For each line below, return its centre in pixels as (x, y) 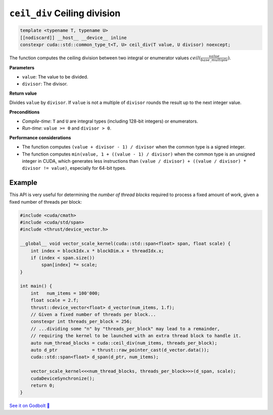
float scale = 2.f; (55, 300)
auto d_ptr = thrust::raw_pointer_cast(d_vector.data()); (120, 350)
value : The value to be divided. (55, 77)
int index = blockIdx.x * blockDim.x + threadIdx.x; (97, 251)
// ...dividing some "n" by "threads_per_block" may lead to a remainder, (125, 329)
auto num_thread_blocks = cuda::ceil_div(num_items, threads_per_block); (124, 343)
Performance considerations (40, 137)
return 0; (43, 385)
